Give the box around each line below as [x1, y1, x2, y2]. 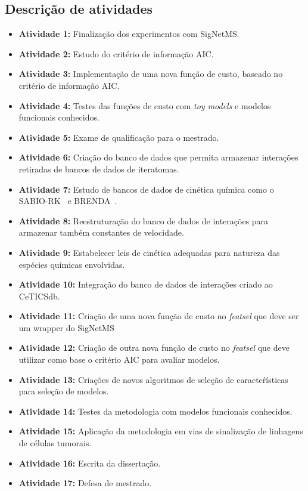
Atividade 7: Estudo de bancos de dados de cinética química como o [18, 183, 274, 195]
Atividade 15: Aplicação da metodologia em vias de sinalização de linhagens [18, 425, 303, 437]
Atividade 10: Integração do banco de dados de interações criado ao [18, 278, 273, 291]
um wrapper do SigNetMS [18, 321, 114, 333]
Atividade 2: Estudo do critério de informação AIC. [18, 47, 214, 60]
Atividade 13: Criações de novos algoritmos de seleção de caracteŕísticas [18, 373, 288, 385]
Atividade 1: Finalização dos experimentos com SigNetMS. [18, 27, 239, 40]
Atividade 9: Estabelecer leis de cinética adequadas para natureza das [18, 246, 280, 258]
